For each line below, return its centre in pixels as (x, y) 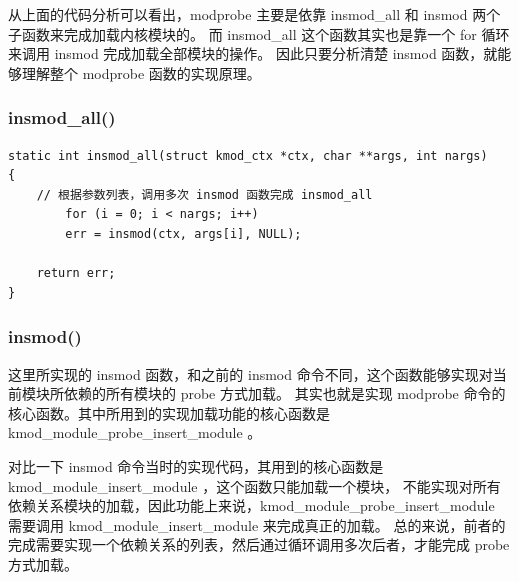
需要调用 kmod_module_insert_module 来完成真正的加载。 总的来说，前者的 (257, 524)
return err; (76, 273)
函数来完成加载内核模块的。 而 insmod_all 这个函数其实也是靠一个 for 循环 (265, 33)
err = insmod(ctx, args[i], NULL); (183, 233)
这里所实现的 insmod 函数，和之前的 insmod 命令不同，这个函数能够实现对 (250, 373)
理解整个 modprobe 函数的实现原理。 (141, 72)
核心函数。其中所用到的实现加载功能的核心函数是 (169, 412)
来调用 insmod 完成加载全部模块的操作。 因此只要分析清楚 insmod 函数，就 (253, 53)
